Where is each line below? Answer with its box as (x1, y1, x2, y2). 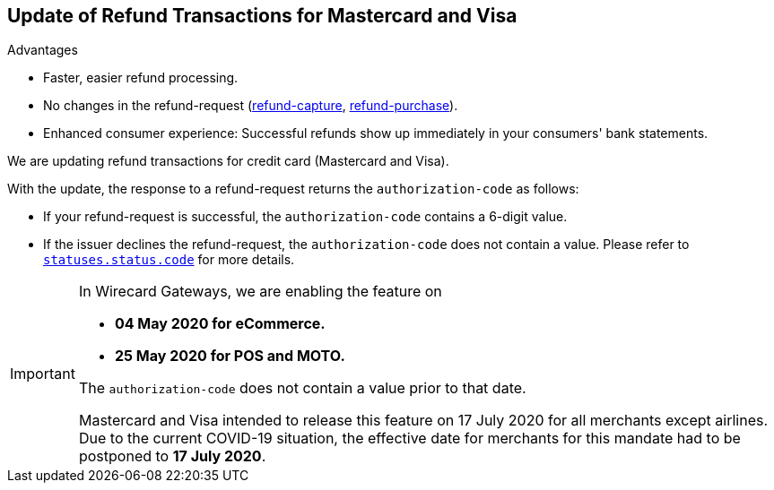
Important (10, 365, 75, 383)
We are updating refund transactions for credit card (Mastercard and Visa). (7, 153, 449, 169)
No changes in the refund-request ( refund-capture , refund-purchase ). (43, 98, 458, 114)
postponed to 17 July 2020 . (78, 447, 266, 466)
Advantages (7, 42, 78, 58)
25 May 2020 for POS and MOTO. (114, 347, 345, 365)
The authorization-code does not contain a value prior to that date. (78, 379, 526, 398)
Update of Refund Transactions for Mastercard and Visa (7, 4, 517, 27)
